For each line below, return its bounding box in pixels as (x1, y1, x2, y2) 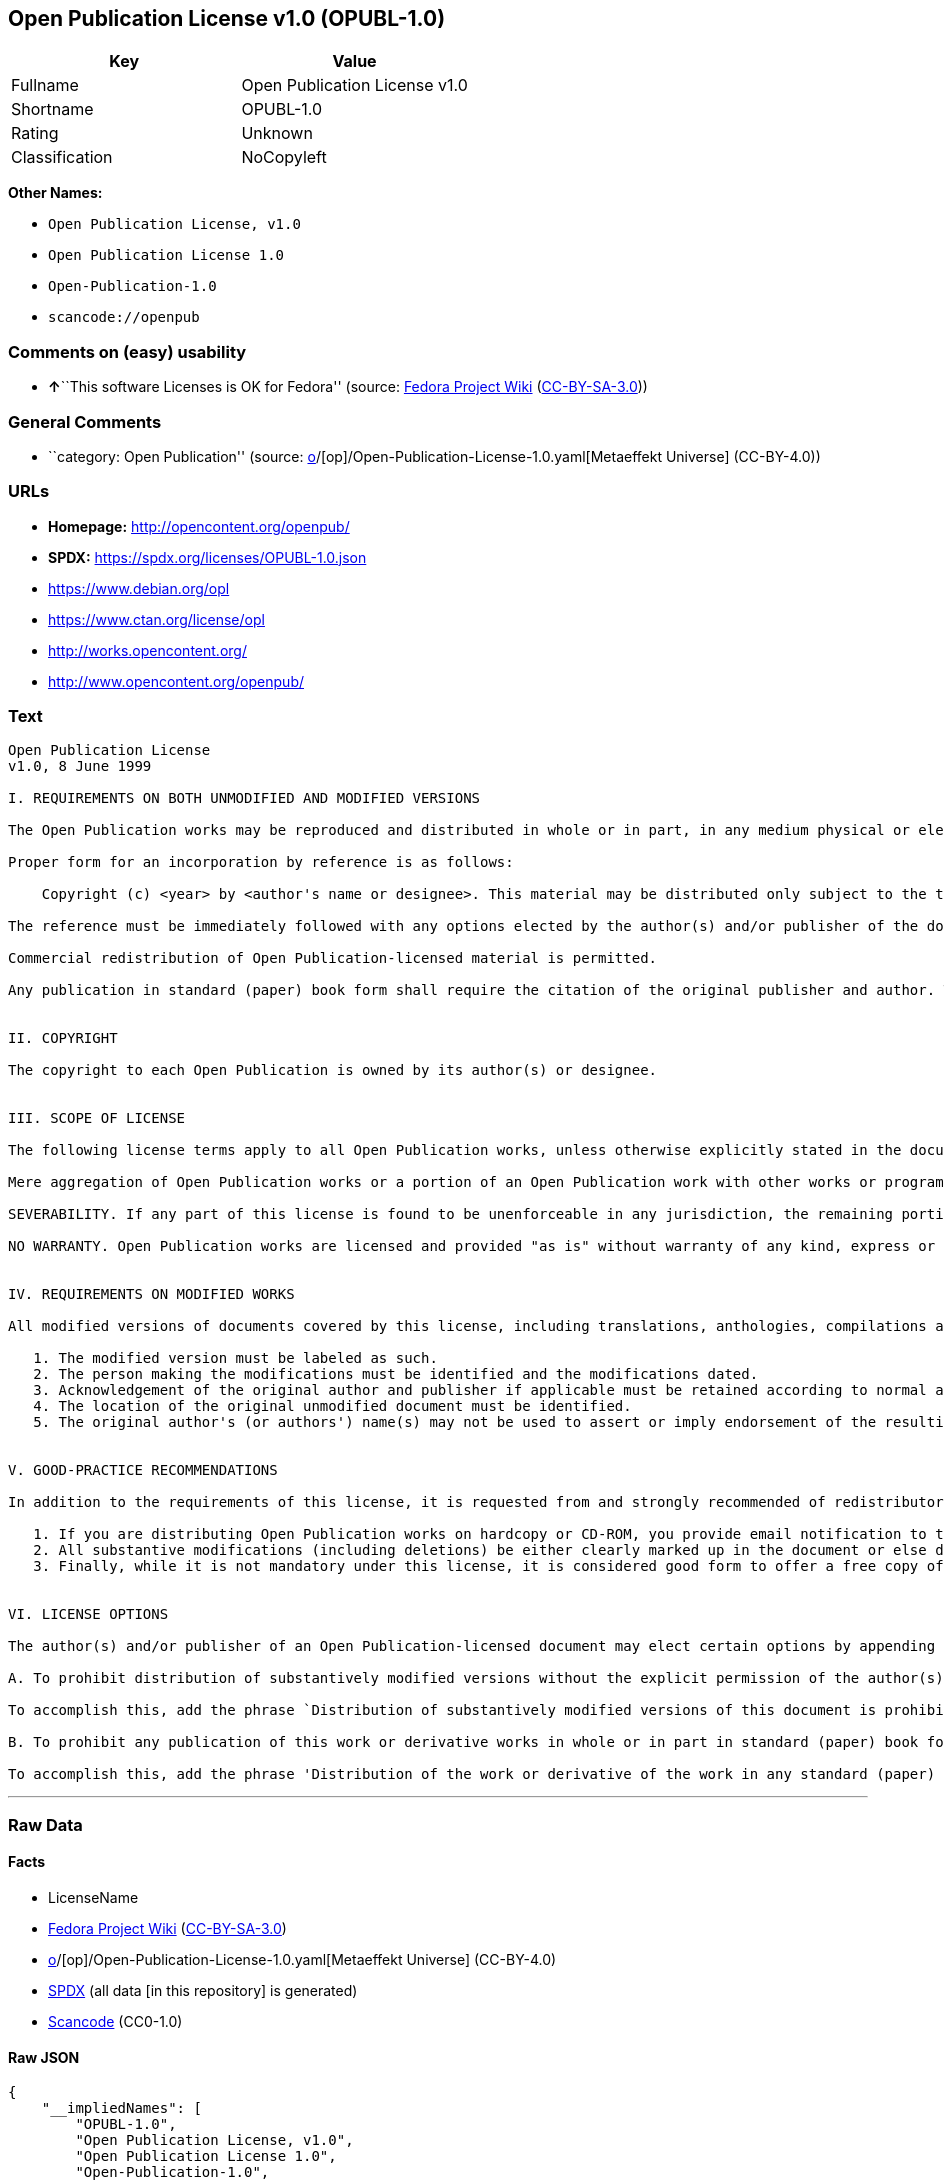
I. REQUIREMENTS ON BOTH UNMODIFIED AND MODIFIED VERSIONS (8, 790, 481, 807)
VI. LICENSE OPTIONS (8, 1606, 169, 1623)
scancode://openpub (48, 309, 200, 326)
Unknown (241, 123, 313, 144)
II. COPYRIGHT (8, 1030, 118, 1047)
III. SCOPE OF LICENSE (8, 1110, 186, 1127)
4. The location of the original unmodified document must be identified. (33, 1398, 632, 1415)
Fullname (11, 75, 79, 96)
